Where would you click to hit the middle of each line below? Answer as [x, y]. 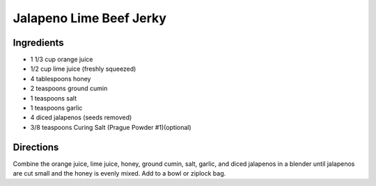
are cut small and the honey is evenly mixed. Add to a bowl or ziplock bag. [119, 174]
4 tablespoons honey [61, 78]
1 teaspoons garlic [56, 108]
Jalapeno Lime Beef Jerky [90, 18]
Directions [36, 147]
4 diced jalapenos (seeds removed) [81, 117]
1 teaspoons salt [54, 98]
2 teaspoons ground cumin [69, 88]
